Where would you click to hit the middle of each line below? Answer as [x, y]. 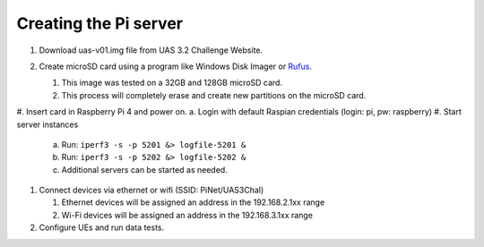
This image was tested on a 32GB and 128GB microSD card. [172, 83]
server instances [48, 124]
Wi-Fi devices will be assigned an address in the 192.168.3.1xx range [187, 215]
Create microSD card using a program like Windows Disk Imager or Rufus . [176, 66]
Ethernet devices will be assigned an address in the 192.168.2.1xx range [193, 202]
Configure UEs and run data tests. [102, 227]
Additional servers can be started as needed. [144, 169]
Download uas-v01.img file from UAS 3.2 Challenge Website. [151, 50]
